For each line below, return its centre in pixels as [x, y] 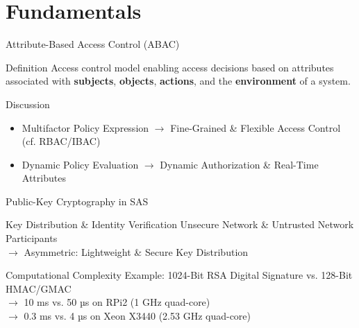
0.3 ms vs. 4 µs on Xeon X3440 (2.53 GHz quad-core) [137, 316]
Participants [32, 238]
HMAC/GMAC [39, 288]
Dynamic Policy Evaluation [80, 164]
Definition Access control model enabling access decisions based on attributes [170, 67]
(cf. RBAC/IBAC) [61, 141]
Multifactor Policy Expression [85, 127]
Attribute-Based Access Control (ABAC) [93, 44]
